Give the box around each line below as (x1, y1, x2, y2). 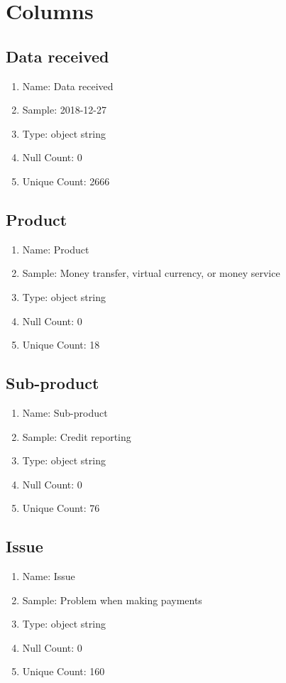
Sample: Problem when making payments (22, 592, 202, 607)
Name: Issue (22, 569, 75, 584)
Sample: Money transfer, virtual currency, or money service (22, 266, 280, 280)
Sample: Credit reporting (22, 429, 131, 444)
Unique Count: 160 (22, 664, 105, 679)
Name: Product (22, 241, 89, 256)
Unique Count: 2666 (22, 173, 110, 188)
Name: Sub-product (22, 405, 108, 420)
